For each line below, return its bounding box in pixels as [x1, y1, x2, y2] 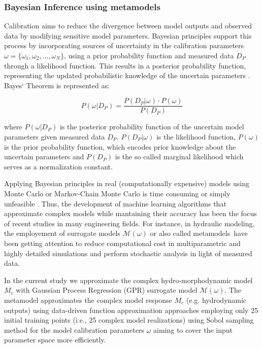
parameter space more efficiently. [4, 334, 106, 345]
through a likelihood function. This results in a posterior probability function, [4, 60, 246, 71]
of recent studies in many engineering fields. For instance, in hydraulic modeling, [4, 218, 255, 228]
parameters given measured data [4, 131, 105, 142]
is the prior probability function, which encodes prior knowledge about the [4, 141, 236, 152]
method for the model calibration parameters [4, 324, 144, 335]
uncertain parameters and [4, 151, 84, 162]
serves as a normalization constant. [4, 161, 113, 171]
